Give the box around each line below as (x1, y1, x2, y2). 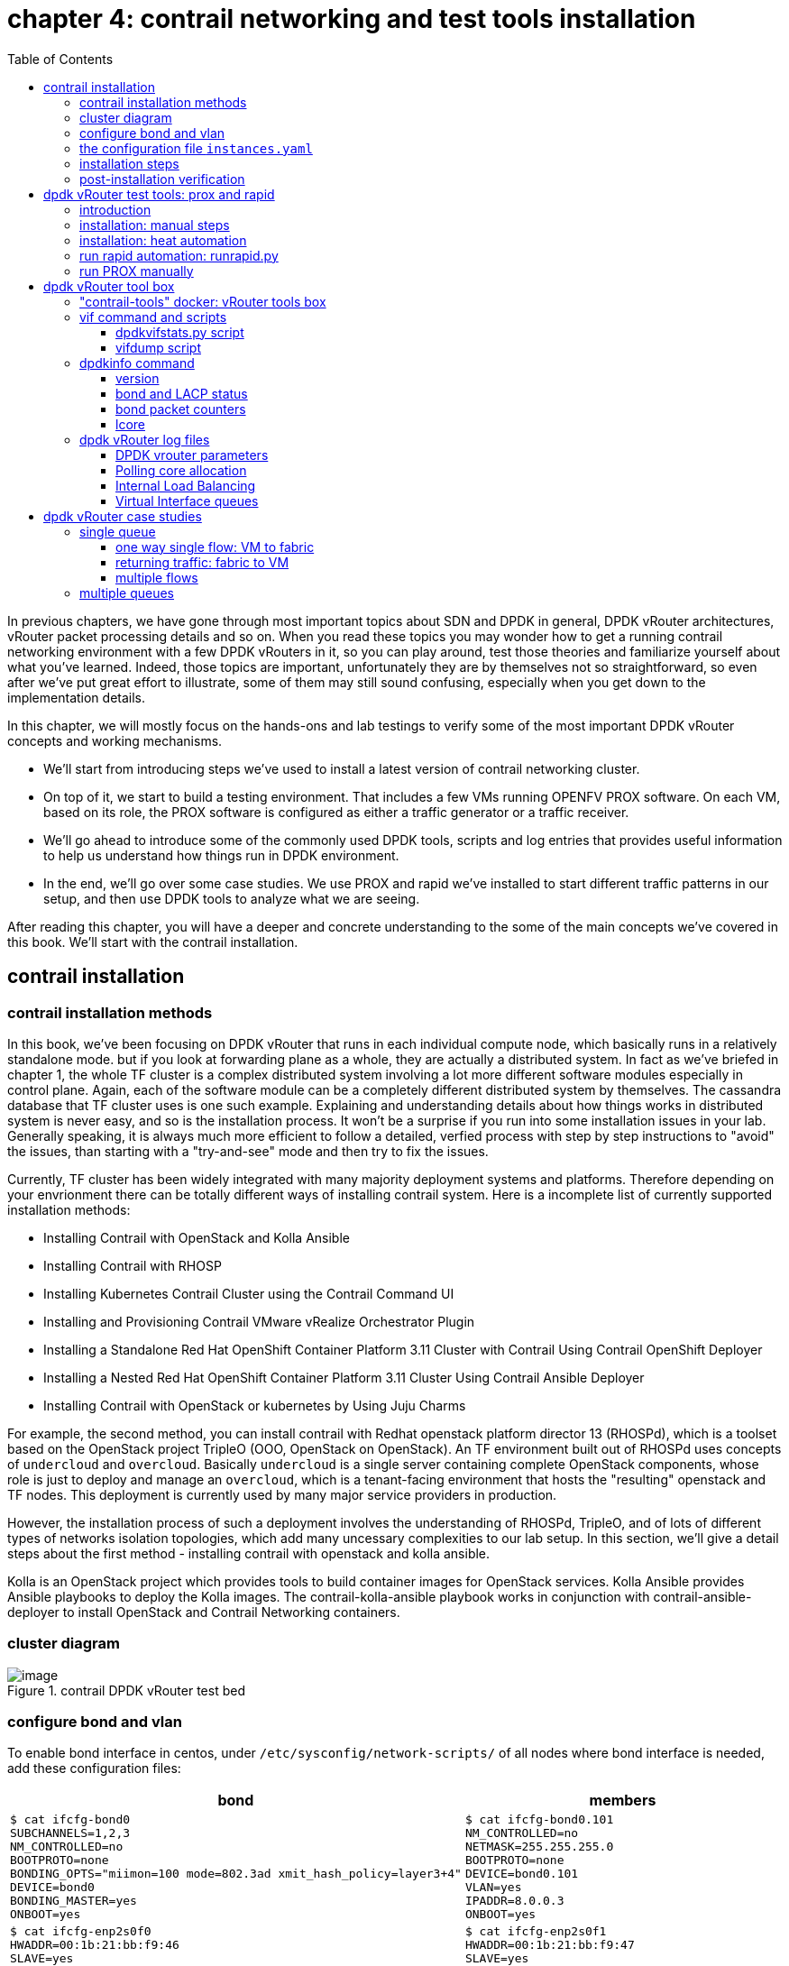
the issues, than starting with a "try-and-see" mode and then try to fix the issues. (7, 1143, 489, 1159)
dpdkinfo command (79, 354, 195, 371)
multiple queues (79, 584, 175, 601)
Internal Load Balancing (115, 477, 256, 493)
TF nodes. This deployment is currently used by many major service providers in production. (7, 1486, 557, 1502)
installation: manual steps (79, 216, 230, 233)
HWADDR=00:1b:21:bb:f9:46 (10, 1938, 179, 1952)
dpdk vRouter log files (79, 431, 210, 447)
